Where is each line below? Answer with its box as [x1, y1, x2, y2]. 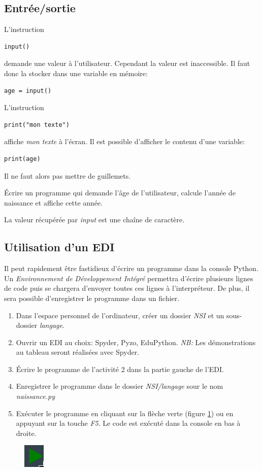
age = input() [4, 87, 52, 94]
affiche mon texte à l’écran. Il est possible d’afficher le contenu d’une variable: [4, 136, 245, 147]
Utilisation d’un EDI [4, 239, 115, 255]
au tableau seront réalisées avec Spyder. [16, 347, 140, 357]
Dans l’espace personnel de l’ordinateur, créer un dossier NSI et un [16, 310, 224, 320]
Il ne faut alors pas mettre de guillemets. [4, 170, 131, 181]
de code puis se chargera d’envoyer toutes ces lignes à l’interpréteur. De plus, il [4, 283, 250, 293]
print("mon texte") [4, 121, 70, 128]
